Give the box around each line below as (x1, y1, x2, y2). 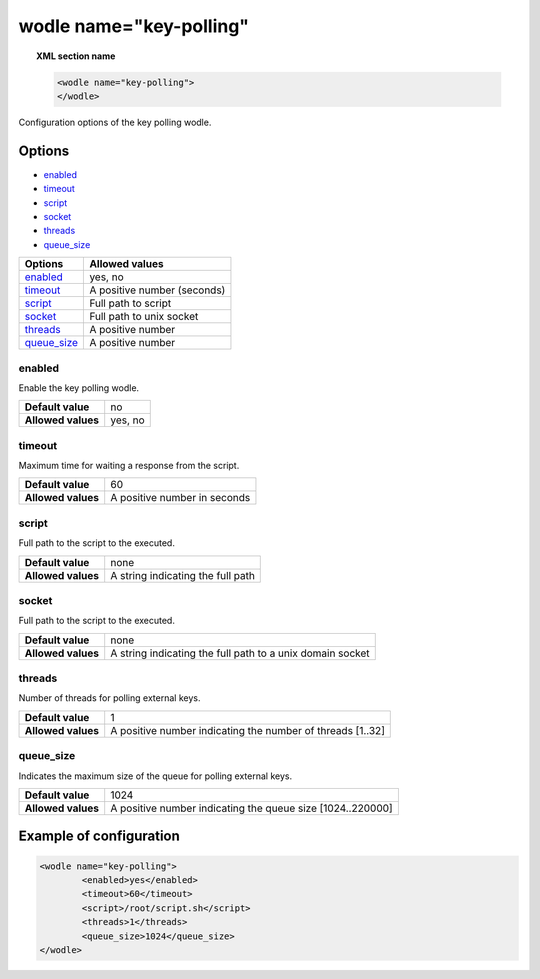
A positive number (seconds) (89, 283, 226, 297)
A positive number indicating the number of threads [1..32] (110, 723, 385, 737)
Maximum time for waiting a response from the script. (18, 460, 240, 472)
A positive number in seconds (110, 491, 251, 505)
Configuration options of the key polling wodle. (18, 116, 212, 128)
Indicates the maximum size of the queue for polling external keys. (18, 770, 293, 782)
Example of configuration (18, 828, 180, 845)
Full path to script (89, 296, 172, 310)
